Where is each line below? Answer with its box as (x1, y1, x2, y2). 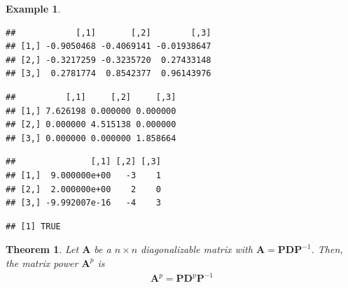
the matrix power (6, 255, 78, 270)
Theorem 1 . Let (6, 242, 79, 257)
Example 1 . (6, 1, 61, 15)
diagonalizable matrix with (141, 242, 253, 257)
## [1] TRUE (6, 221, 61, 231)
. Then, (311, 242, 343, 257)
